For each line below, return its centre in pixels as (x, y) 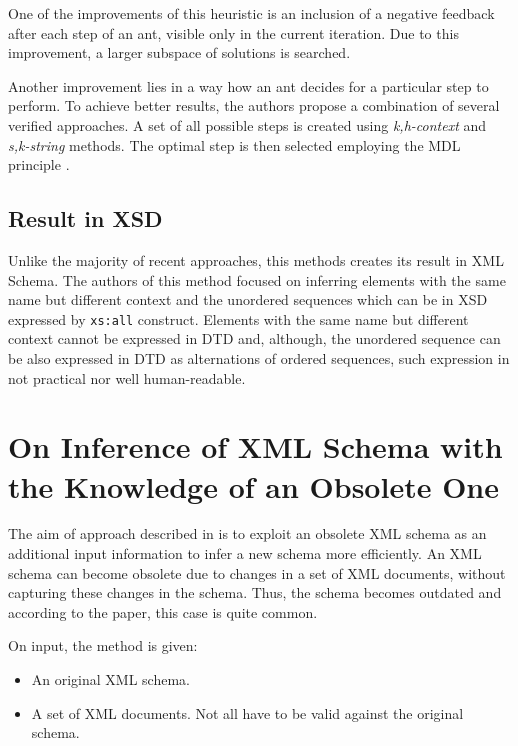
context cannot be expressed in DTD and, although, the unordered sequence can (254, 338)
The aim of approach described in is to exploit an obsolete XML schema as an (247, 533)
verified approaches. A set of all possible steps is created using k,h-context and (247, 124)
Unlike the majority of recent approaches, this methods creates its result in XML (256, 259)
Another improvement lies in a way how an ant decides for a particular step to (248, 85)
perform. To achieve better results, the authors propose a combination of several (254, 105)
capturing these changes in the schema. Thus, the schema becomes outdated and (255, 592)
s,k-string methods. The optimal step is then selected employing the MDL (234, 144)
